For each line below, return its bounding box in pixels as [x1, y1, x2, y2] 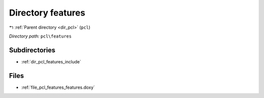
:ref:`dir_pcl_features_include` [21, 59, 82, 64]
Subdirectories [9, 46, 56, 54]
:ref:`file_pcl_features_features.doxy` [21, 84, 95, 90]
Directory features [9, 7, 86, 18]
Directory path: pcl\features [9, 33, 72, 39]
